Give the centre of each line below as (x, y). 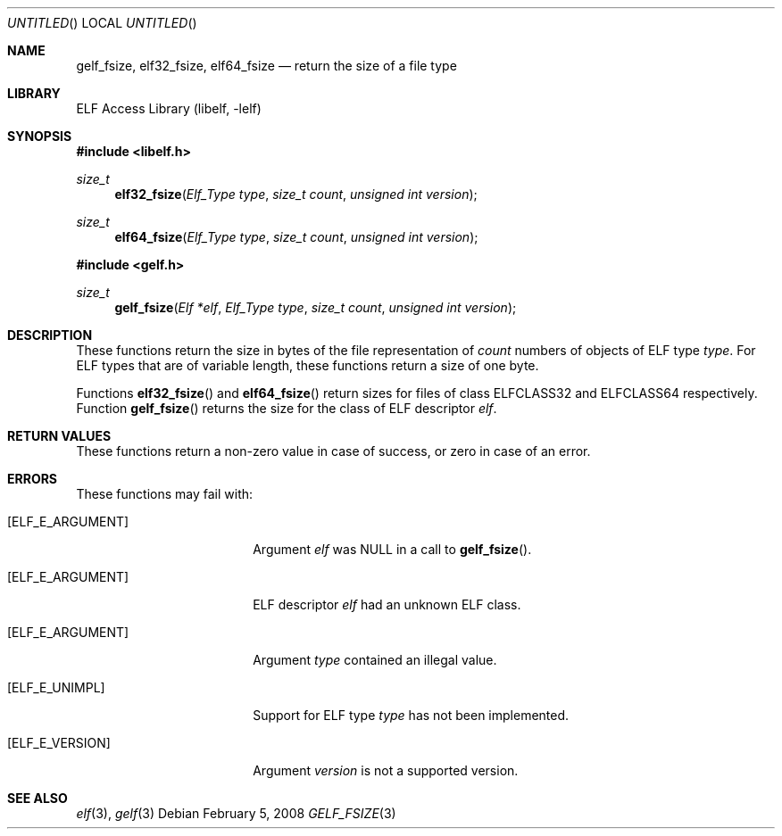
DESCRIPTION (50, 335)
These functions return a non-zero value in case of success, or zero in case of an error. (333, 451)
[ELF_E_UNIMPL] (56, 687)
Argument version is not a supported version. (386, 770)
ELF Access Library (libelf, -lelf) (169, 108)
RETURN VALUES (59, 436)
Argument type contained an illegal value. (375, 660)
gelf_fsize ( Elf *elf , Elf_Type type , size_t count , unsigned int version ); (316, 307)
